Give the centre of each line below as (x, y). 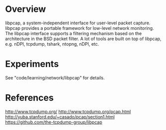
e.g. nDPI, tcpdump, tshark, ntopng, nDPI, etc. (52, 44)
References (29, 98)
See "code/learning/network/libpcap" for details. (55, 77)
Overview (26, 9)
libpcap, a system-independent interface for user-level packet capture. (78, 23)
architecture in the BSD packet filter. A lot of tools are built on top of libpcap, (83, 39)
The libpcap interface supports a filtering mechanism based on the (74, 33)
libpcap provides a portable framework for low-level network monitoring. (80, 28)
